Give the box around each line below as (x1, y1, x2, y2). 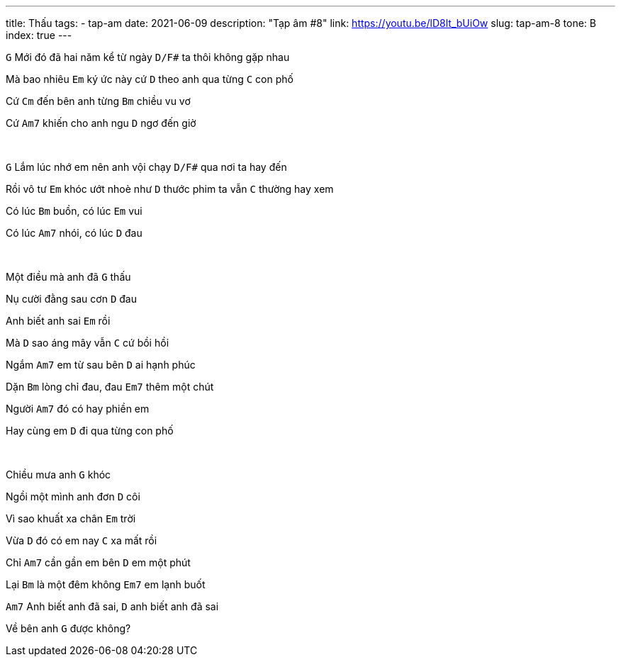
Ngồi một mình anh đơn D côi (6, 490, 140, 503)
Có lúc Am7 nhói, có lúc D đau (6, 227, 142, 239)
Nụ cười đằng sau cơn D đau (6, 293, 137, 305)
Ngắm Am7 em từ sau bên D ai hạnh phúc (6, 359, 196, 371)
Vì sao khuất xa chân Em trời (6, 512, 136, 524)
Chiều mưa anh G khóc (6, 469, 111, 481)
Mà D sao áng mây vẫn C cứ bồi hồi (6, 337, 169, 349)
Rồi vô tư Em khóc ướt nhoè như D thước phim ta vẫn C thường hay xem (6, 183, 334, 195)
